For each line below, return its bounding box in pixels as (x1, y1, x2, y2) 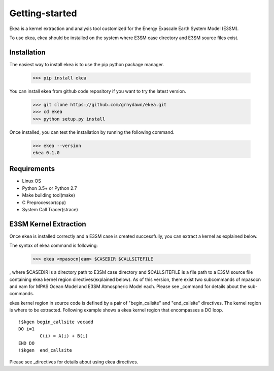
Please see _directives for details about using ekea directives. (9, 359, 139, 365)
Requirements (9, 164, 55, 173)
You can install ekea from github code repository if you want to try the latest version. (9, 88, 186, 94)
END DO (18, 340, 35, 346)
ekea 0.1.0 (32, 150, 60, 155)
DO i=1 (18, 326, 35, 332)
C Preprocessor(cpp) (22, 199, 66, 206)
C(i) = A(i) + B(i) (40, 333, 88, 339)
